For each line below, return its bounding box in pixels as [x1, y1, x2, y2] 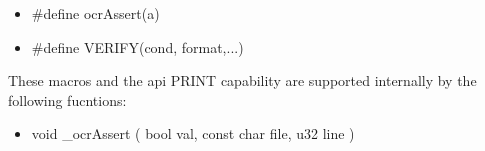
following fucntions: [8, 89, 127, 110]
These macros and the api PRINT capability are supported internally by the [8, 70, 477, 91]
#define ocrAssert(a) [31, 3, 160, 23]
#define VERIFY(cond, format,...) [31, 36, 244, 57]
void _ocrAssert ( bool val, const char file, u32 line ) [31, 123, 355, 144]
